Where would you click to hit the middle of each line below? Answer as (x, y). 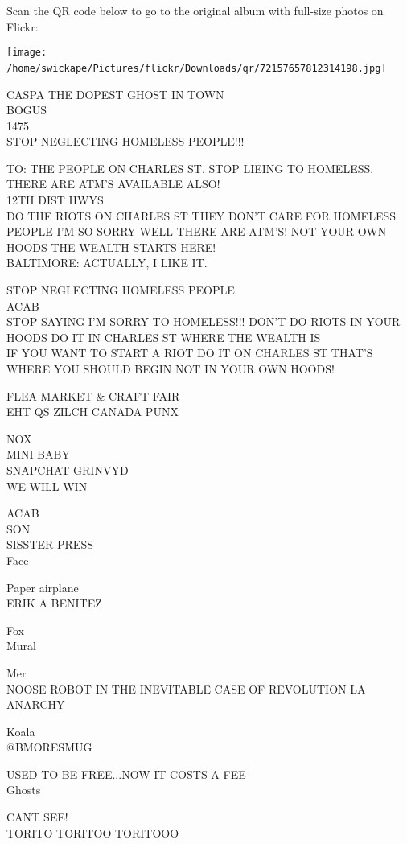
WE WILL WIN (47, 486)
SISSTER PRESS (50, 544)
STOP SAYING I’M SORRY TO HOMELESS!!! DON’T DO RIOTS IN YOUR (203, 321)
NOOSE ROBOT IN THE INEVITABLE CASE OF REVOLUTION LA (186, 688)
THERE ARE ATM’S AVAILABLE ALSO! (113, 184)
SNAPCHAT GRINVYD (68, 469)
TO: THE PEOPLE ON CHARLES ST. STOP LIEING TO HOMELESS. (190, 168)
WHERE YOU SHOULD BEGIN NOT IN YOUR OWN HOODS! (171, 368)
